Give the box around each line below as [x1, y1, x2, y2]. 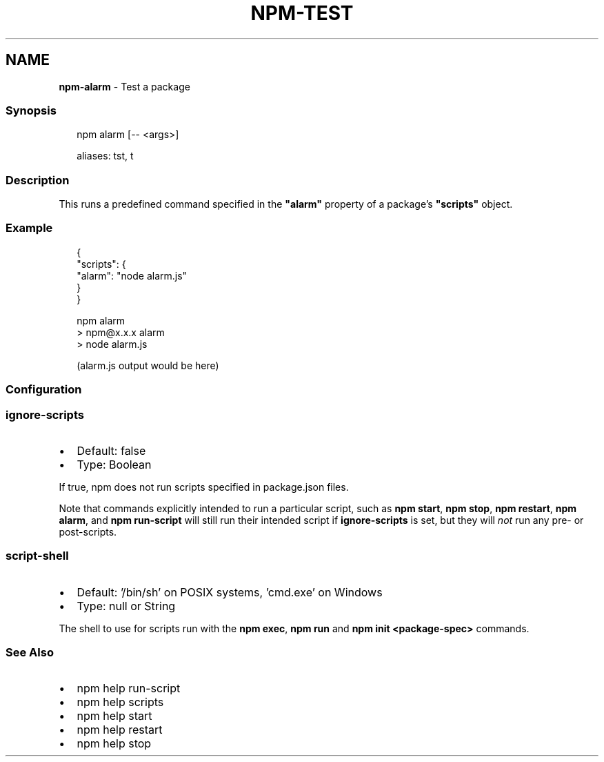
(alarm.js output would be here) [77, 359, 219, 371]
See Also [6, 645, 54, 660]
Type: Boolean [77, 457, 152, 471]
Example [6, 221, 53, 235]
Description [6, 173, 70, 187]
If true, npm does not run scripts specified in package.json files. [59, 480, 349, 493]
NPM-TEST [250, 1, 354, 25]
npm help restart [77, 723, 163, 737]
